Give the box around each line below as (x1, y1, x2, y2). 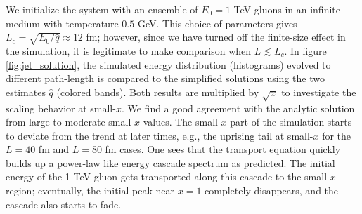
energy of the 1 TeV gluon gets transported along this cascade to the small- (6, 169, 330, 184)
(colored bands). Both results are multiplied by (56, 84, 259, 99)
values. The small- (143, 114, 221, 129)
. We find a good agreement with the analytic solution (121, 100, 355, 115)
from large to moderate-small (6, 114, 131, 129)
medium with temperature (6, 15, 119, 30)
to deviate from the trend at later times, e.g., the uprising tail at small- (6, 128, 313, 142)
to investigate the (281, 84, 356, 99)
